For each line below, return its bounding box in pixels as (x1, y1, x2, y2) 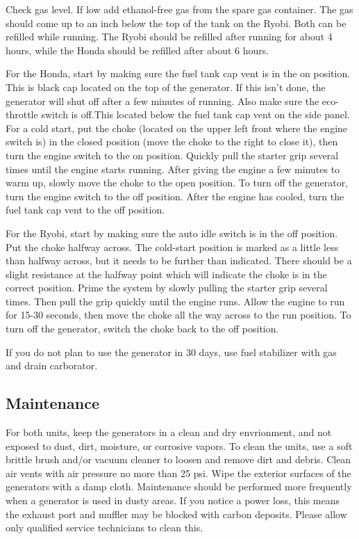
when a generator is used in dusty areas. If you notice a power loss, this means (6, 493, 340, 508)
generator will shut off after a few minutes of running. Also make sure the (6, 93, 319, 108)
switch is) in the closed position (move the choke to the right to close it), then (6, 134, 338, 149)
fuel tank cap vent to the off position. (6, 202, 165, 217)
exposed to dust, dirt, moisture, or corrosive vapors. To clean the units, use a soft (6, 438, 353, 453)
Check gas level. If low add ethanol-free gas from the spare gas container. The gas (6, 2, 353, 16)
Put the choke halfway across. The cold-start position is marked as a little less (6, 239, 339, 254)
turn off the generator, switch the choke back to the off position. (6, 321, 279, 336)
